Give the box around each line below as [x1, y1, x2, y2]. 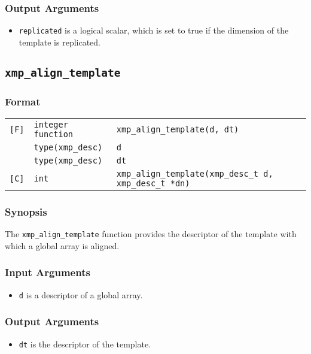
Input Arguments [5, 265, 90, 280]
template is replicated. [19, 35, 101, 48]
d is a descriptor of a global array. [19, 288, 143, 301]
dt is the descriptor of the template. [19, 337, 151, 350]
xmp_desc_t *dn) [116, 178, 190, 189]
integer [33, 120, 68, 130]
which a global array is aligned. [5, 239, 120, 252]
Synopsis [5, 204, 47, 219]
